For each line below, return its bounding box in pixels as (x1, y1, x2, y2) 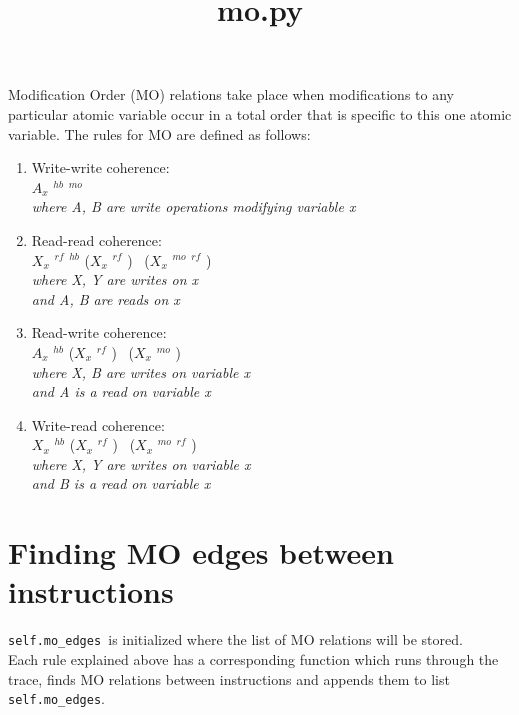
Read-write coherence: (31, 322, 167, 343)
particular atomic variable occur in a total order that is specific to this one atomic (8, 103, 512, 124)
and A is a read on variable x (31, 381, 211, 402)
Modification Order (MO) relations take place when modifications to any (8, 84, 454, 105)
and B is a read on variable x (31, 473, 211, 494)
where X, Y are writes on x (31, 269, 199, 290)
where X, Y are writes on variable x (31, 453, 251, 474)
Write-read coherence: (31, 414, 165, 435)
